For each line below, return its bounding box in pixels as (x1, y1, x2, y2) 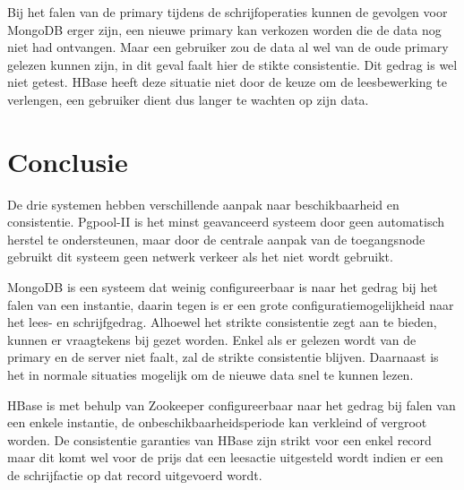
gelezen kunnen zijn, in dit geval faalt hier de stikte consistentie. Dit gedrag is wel (7, 55, 458, 73)
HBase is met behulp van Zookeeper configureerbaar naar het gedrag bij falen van (7, 395, 456, 414)
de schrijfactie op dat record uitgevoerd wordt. (7, 466, 262, 484)
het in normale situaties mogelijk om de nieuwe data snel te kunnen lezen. (7, 365, 414, 384)
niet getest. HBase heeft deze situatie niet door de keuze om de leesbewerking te (7, 73, 447, 91)
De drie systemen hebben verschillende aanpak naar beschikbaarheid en (7, 194, 400, 213)
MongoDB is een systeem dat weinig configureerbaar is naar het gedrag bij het (7, 278, 438, 297)
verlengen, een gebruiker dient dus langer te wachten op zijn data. (7, 90, 369, 108)
